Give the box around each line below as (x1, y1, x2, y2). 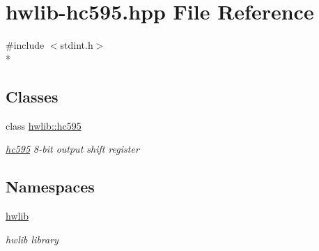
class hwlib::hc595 (6, 118, 81, 132)
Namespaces (6, 176, 95, 197)
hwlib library (6, 231, 59, 246)
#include (6, 38, 45, 52)
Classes (6, 85, 59, 107)
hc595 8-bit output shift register (6, 142, 139, 156)
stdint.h (60, 38, 93, 52)
